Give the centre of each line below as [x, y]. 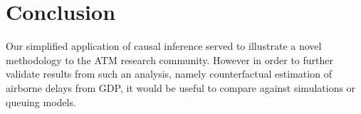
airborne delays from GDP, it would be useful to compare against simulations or [181, 87]
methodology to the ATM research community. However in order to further [170, 59]
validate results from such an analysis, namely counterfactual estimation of [169, 74]
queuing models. [41, 102]
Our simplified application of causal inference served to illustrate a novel [164, 46]
